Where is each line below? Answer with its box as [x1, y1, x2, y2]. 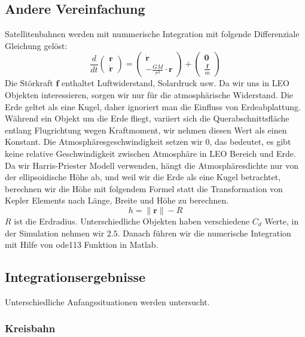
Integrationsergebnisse [5, 268, 146, 286]
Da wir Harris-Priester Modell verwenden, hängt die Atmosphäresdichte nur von [5, 159, 299, 171]
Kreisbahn [5, 321, 56, 336]
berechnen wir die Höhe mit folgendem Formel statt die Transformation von [5, 182, 283, 195]
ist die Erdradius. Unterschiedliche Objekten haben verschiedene [14, 214, 250, 227]
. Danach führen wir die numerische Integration [117, 226, 291, 239]
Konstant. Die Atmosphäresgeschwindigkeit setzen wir [5, 135, 203, 148]
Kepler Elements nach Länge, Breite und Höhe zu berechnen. [5, 194, 229, 207]
